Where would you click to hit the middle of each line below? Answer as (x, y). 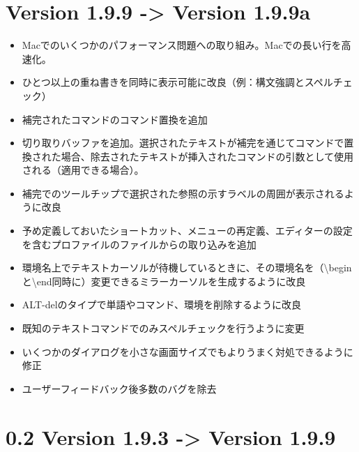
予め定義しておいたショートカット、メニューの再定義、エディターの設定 (187, 231)
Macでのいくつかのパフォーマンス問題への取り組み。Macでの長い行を (182, 45)
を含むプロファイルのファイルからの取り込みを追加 (139, 244)
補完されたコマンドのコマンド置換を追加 (115, 119)
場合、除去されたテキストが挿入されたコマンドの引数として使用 (207, 156)
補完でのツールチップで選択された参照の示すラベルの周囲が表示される (183, 193)
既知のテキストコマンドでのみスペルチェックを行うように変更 (163, 328)
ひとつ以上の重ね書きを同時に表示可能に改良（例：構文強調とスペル (177, 82)
